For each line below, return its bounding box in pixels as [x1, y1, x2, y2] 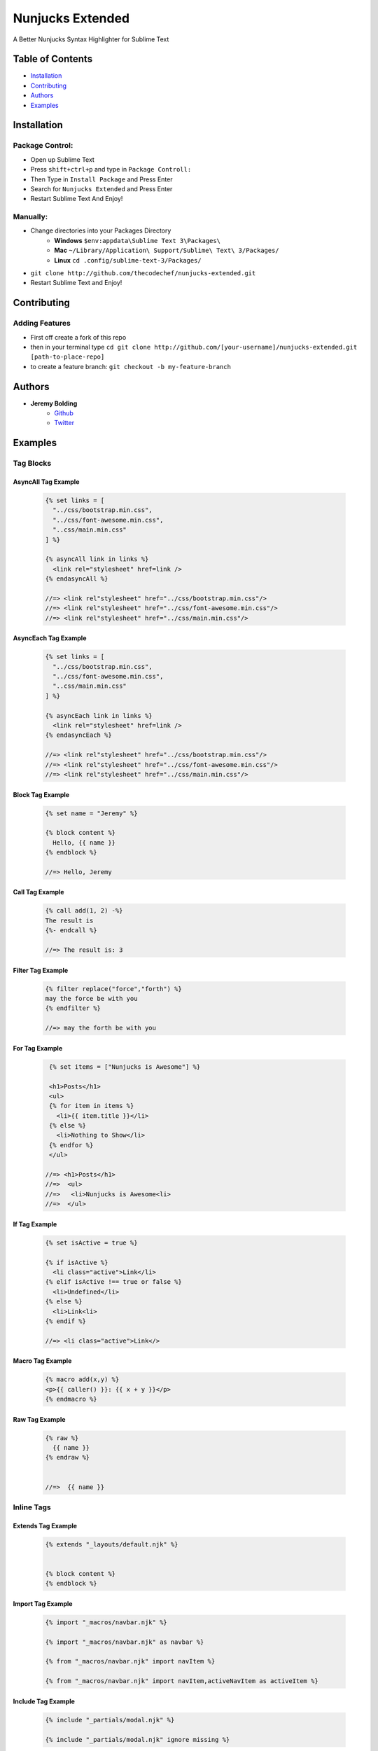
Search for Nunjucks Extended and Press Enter [30, 184, 173, 193]
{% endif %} [45, 1317, 87, 1325]
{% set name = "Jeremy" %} [45, 809, 138, 817]
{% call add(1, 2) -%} [45, 907, 123, 915]
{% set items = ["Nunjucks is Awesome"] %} [49, 1063, 201, 1071]
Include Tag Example [13, 1697, 75, 1705]
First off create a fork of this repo [30, 333, 127, 341]
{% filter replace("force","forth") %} [45, 985, 182, 992]
